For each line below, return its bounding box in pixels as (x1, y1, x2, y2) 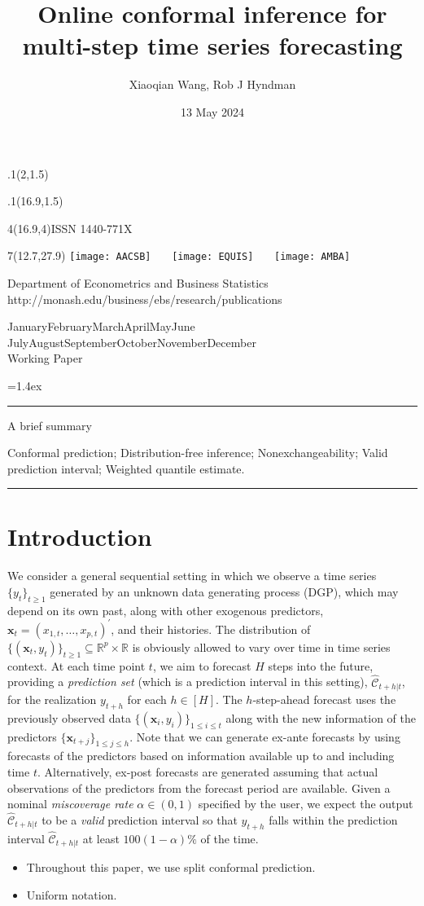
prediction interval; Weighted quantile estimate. (7, 460, 245, 477)
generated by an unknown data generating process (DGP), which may (50, 583, 399, 600)
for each (127, 690, 167, 707)
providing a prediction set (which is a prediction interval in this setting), (7, 673, 368, 690)
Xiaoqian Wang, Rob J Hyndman (129, 76, 296, 93)
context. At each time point (7, 657, 146, 674)
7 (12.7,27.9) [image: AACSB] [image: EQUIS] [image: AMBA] (7, 247, 351, 264)
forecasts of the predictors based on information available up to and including (7, 747, 395, 764)
